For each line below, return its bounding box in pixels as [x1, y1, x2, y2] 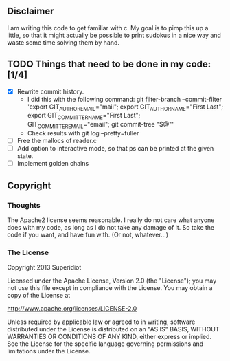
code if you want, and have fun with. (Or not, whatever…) [7, 230, 169, 239]
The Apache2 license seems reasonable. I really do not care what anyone [7, 216, 215, 224]
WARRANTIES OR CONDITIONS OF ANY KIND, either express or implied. [7, 333, 211, 341]
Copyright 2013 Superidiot [7, 263, 82, 272]
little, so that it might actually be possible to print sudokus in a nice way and [7, 31, 222, 39]
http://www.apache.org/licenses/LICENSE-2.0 [7, 305, 137, 313]
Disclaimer [7, 6, 54, 17]
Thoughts [7, 200, 41, 210]
